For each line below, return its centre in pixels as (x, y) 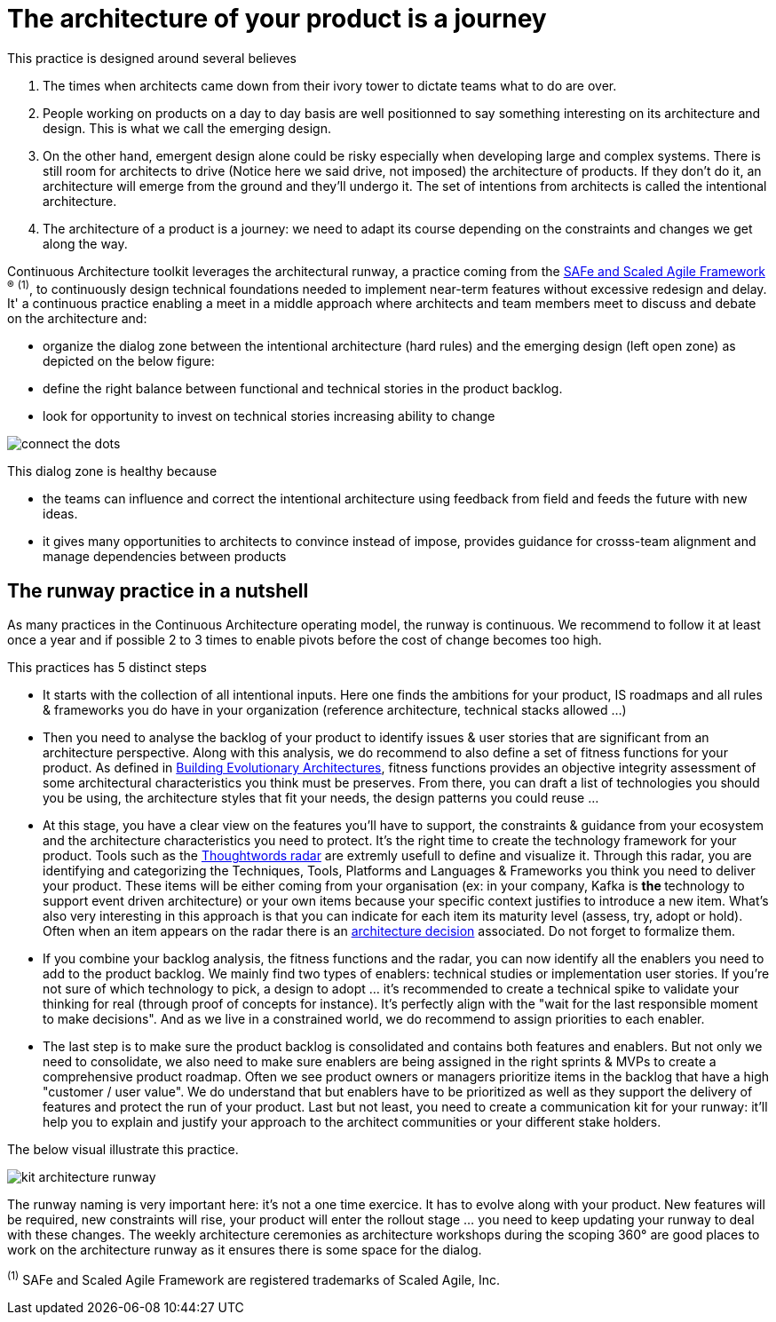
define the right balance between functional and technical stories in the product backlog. (303, 389)
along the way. (85, 243)
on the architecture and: (77, 319)
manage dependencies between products (165, 557)
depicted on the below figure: (129, 361)
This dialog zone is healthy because (112, 471)
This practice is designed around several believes (152, 58)
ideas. (60, 514)
